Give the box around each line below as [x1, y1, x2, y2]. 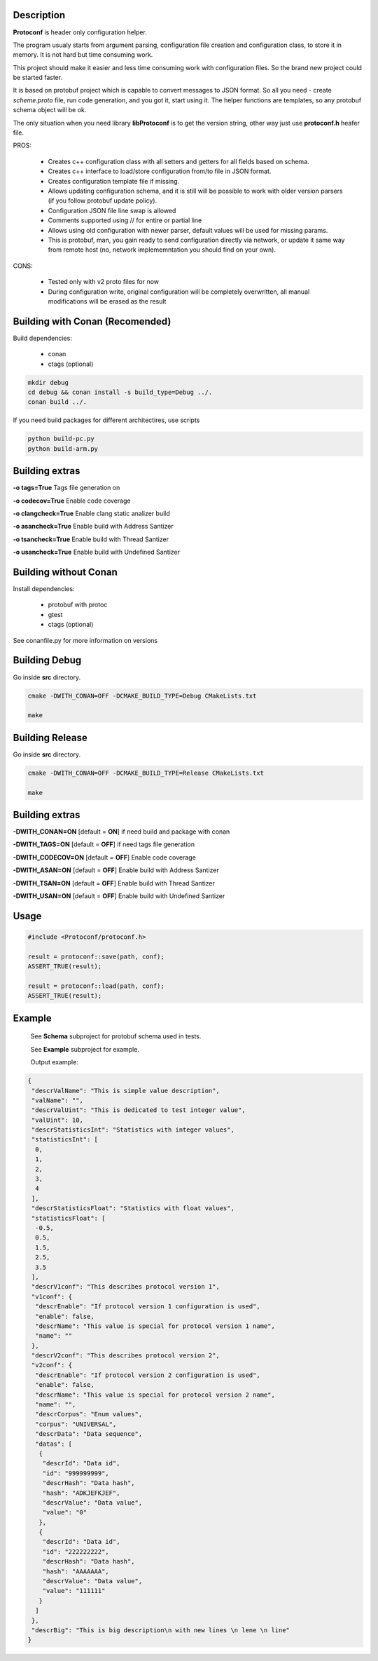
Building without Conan [13, 566, 118, 578]
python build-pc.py [27, 435, 94, 443]
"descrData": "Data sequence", [35, 1430, 143, 1438]
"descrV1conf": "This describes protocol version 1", [31, 1283, 220, 1291]
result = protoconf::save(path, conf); [27, 952, 164, 961]
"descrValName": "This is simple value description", [31, 1087, 220, 1094]
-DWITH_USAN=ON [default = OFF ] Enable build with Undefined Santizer [13, 892, 225, 900]
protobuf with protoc [48, 600, 108, 609]
